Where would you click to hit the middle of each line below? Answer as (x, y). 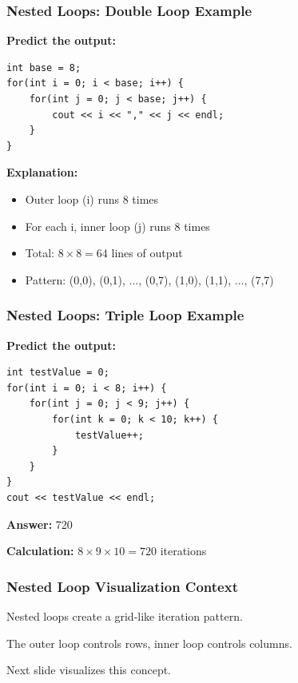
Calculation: (40, 551)
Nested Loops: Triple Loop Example (125, 315)
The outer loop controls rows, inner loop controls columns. (149, 643)
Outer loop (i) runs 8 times (92, 199)
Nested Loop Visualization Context (122, 586)
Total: (40, 253)
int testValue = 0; (58, 373)
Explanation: (42, 172)
